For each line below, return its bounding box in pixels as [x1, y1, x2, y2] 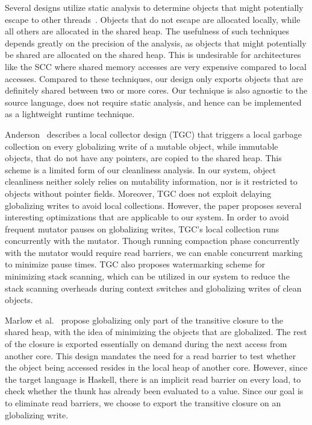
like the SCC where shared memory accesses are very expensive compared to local [5, 60, 307, 72]
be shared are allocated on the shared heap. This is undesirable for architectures [5, 48, 301, 61]
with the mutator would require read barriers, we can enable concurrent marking [5, 246, 303, 258]
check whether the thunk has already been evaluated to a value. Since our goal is [5, 385, 304, 397]
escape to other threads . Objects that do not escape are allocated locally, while [5, 13, 301, 25]
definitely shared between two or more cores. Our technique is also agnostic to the [5, 84, 308, 97]
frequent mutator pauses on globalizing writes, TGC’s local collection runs [5, 222, 279, 235]
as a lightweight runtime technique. [5, 107, 135, 120]
